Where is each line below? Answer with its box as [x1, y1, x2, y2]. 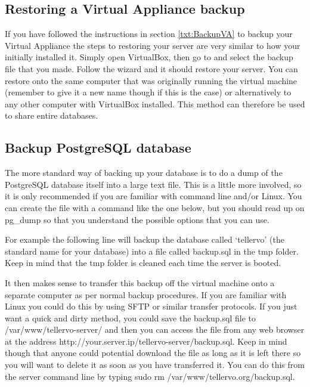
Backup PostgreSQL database [5, 138, 191, 157]
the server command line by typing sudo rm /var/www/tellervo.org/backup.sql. [5, 370, 295, 382]
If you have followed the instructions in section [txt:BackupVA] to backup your [5, 27, 293, 40]
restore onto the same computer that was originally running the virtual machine [5, 74, 297, 86]
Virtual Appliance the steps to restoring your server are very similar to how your [5, 39, 300, 51]
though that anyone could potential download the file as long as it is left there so [5, 346, 301, 359]
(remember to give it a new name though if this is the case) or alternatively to [5, 86, 292, 98]
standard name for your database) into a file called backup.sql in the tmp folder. [5, 244, 299, 257]
